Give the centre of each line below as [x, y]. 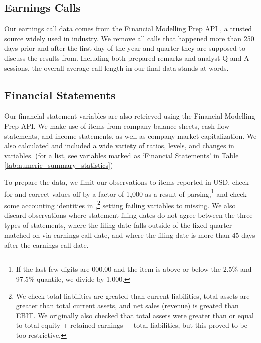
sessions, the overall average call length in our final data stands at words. [116, 68]
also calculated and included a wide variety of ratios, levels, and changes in [119, 145]
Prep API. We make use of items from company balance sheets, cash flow [117, 125]
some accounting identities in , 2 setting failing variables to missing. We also [120, 204]
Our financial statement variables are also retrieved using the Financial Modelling [130, 116]
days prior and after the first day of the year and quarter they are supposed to [125, 48]
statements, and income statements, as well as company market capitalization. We [130, 135]
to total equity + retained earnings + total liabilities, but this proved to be [132, 325]
